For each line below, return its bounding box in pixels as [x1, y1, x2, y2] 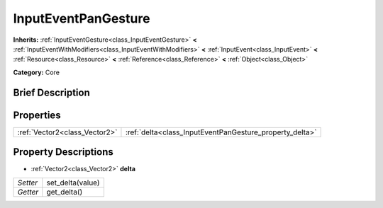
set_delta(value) [46, 178, 100, 187]
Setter [17, 178, 38, 187]
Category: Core [13, 68, 60, 76]
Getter [17, 187, 39, 197]
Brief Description [13, 86, 90, 98]
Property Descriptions [13, 146, 113, 158]
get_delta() [46, 187, 83, 197]
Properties [13, 109, 61, 121]
